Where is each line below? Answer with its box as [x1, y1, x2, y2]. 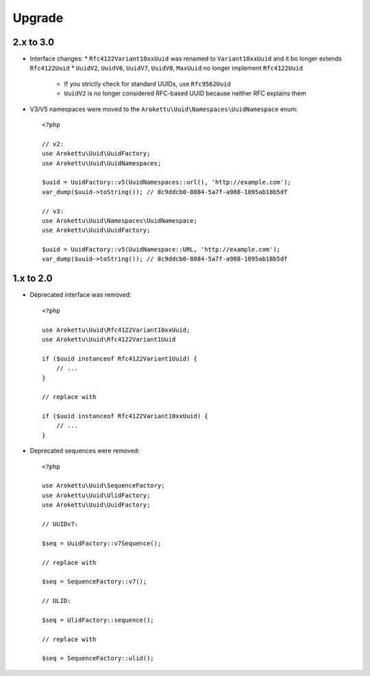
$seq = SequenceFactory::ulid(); [42, 655, 154, 662]
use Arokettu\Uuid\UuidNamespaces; [42, 159, 162, 167]
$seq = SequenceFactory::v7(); [42, 578, 147, 586]
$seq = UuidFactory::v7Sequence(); [42, 539, 162, 547]
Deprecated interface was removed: [29, 291, 132, 299]
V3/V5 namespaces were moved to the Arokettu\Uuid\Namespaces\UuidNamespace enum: [29, 105, 298, 113]
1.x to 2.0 [12, 273, 53, 285]
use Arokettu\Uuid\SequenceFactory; [42, 482, 165, 490]
